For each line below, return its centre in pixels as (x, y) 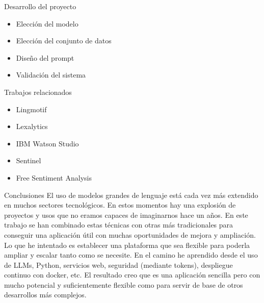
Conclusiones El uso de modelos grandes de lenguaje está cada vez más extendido (131, 195)
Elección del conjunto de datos (64, 41)
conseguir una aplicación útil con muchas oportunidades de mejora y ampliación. (130, 234)
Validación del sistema (51, 75)
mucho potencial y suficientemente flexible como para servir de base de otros (124, 284)
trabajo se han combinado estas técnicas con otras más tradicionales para (119, 225)
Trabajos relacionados (38, 92)
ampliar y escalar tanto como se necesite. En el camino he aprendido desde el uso (131, 255)
